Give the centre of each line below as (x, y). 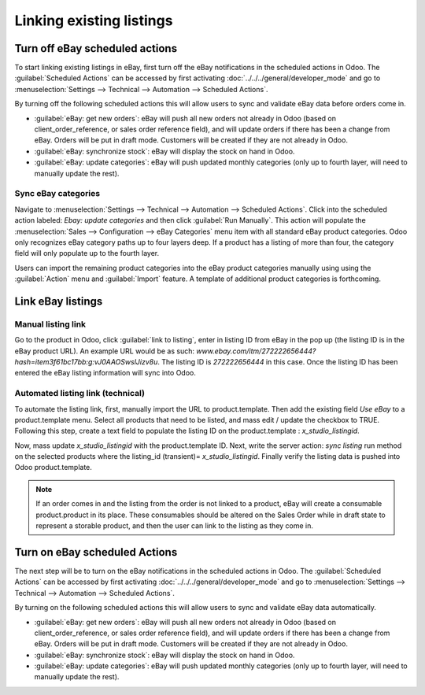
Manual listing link (50, 324)
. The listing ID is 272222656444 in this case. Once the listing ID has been (278, 362)
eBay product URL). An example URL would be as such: (105, 351)
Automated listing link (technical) (80, 394)
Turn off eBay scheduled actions (96, 48)
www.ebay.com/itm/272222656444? (256, 351)
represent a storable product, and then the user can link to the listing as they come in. (175, 526)
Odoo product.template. (53, 468)
